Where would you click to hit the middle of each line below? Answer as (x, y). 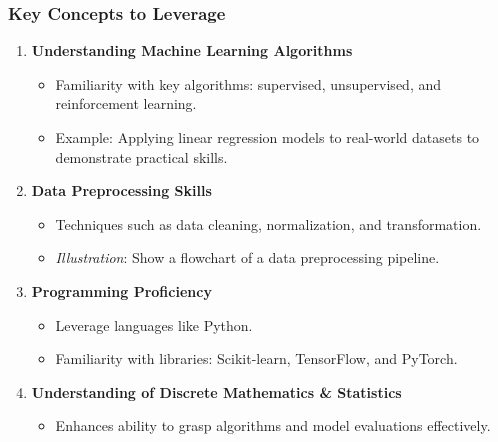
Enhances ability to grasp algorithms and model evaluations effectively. (273, 425)
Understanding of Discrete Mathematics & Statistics (216, 391)
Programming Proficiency (121, 290)
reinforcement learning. (126, 103)
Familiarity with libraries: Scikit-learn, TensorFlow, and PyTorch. (256, 358)
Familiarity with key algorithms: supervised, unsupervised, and (248, 83)
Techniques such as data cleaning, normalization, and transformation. (268, 223)
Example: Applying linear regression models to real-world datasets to (267, 137)
